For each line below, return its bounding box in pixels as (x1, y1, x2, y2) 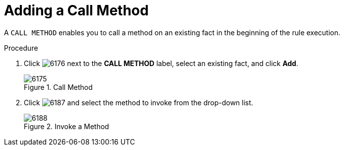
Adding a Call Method (4, 2, 149, 19)
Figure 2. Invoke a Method (24, 122, 109, 131)
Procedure (4, 43, 38, 52)
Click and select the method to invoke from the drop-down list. (24, 98, 253, 107)
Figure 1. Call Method (24, 82, 93, 91)
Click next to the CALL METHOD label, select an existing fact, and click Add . (24, 59, 298, 68)
